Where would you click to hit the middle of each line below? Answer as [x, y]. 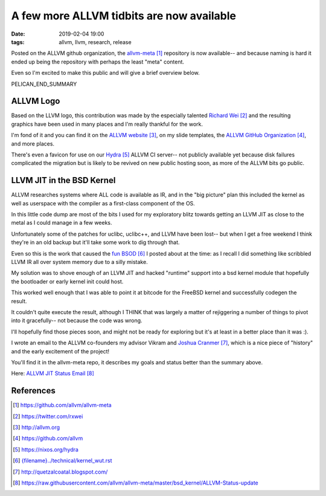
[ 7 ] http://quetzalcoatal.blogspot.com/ [60, 472]
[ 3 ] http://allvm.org [37, 427]
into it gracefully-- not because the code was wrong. [77, 321]
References [33, 391]
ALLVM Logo [36, 101]
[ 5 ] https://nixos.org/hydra [46, 449]
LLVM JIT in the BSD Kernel [63, 180]
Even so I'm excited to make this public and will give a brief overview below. [106, 73]
